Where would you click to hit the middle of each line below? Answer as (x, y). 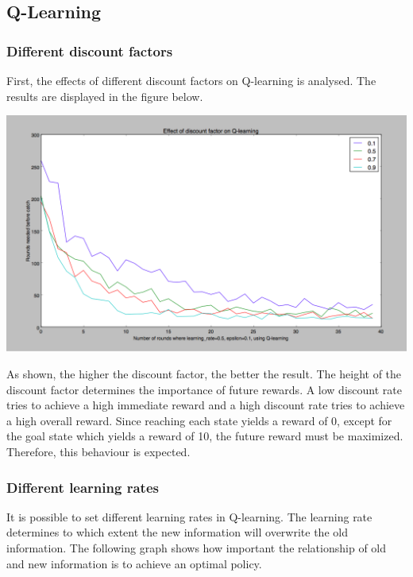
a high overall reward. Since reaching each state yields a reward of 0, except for (199, 420)
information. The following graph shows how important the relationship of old (197, 548)
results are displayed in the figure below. (105, 96)
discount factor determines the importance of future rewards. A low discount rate (204, 389)
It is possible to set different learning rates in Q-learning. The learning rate (189, 516)
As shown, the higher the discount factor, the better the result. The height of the (204, 374)
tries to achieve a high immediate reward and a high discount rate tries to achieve (206, 405)
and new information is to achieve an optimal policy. (134, 563)
